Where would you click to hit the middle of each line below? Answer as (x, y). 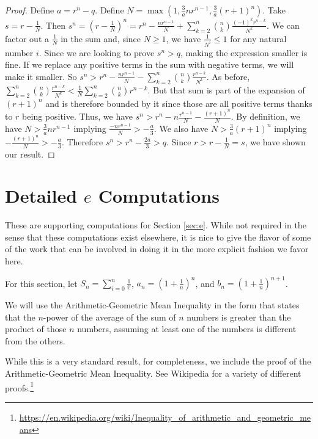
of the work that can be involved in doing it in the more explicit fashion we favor (157, 249)
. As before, (228, 76)
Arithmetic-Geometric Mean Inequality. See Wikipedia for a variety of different (153, 373)
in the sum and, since (101, 38)
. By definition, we (265, 116)
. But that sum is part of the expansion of (226, 89)
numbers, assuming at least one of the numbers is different (187, 329)
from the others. (35, 340)
